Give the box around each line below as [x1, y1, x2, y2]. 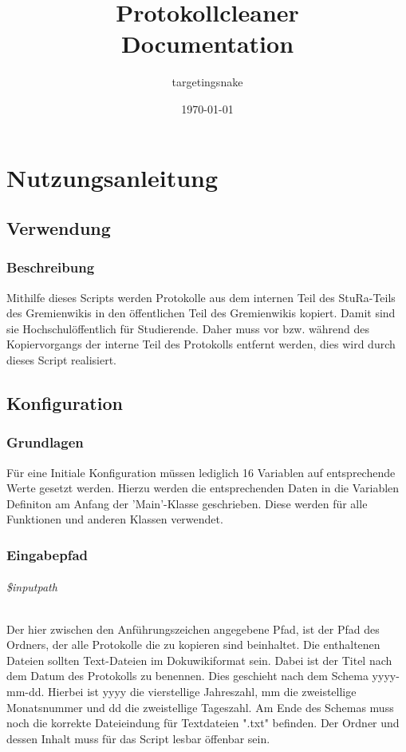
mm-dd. [6, 683, 45, 700]
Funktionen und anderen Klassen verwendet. [6, 511, 223, 527]
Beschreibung [6, 257, 95, 277]
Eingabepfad [6, 544, 88, 564]
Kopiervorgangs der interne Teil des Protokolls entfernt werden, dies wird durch [6, 336, 396, 352]
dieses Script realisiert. [6, 352, 117, 368]
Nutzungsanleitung [6, 161, 219, 193]
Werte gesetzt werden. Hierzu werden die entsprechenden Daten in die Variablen [6, 479, 400, 496]
